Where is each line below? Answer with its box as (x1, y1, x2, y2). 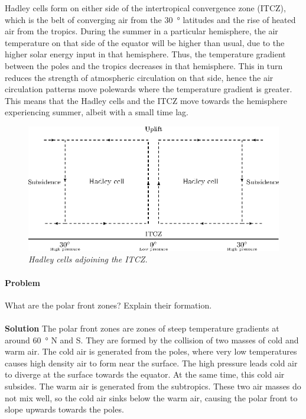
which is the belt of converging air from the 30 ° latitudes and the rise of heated (5, 13, 296, 25)
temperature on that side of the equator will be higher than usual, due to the (5, 36, 285, 48)
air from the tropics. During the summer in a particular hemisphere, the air (5, 25, 278, 37)
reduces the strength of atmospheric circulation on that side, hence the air (5, 71, 274, 83)
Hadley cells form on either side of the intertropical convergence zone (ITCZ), (5, 2, 286, 14)
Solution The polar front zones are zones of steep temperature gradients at (5, 321, 279, 334)
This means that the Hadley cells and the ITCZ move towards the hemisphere (5, 94, 287, 106)
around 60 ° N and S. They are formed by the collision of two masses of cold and (5, 333, 299, 346)
